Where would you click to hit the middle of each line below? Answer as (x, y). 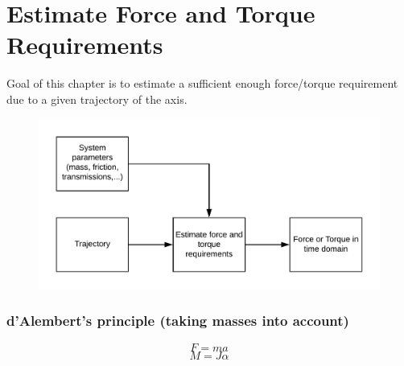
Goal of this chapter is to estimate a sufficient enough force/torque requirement (202, 83)
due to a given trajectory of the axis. (97, 99)
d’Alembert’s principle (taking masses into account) (178, 321)
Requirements (85, 45)
